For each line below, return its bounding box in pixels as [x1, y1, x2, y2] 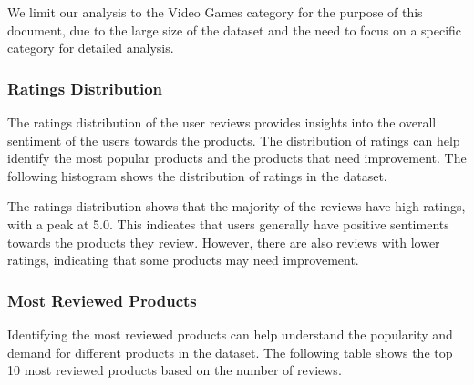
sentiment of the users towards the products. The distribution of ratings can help [7, 130, 460, 149]
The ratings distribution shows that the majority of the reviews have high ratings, [7, 197, 466, 216]
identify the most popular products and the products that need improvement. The [7, 148, 467, 167]
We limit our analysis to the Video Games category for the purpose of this [7, 3, 423, 21]
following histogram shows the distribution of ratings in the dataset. [7, 166, 387, 185]
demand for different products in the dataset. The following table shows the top [7, 342, 453, 361]
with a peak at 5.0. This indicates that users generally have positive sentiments [7, 214, 449, 233]
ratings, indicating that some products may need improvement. [7, 250, 359, 269]
